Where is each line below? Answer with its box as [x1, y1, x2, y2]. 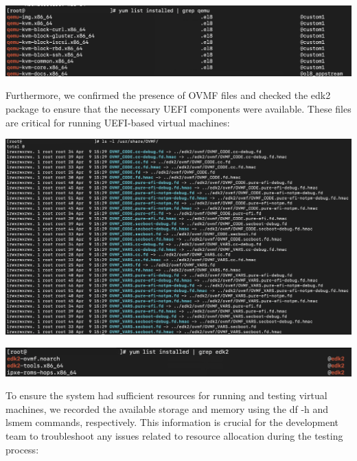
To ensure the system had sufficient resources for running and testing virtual [5, 388, 327, 403]
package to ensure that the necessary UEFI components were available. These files [5, 102, 352, 116]
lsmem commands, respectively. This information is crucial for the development [5, 415, 339, 429]
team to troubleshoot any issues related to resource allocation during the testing [5, 429, 343, 442]
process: [5, 442, 39, 456]
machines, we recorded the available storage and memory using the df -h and [5, 401, 329, 416]
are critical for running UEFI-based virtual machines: [5, 115, 230, 129]
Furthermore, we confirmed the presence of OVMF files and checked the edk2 [5, 88, 331, 102]
